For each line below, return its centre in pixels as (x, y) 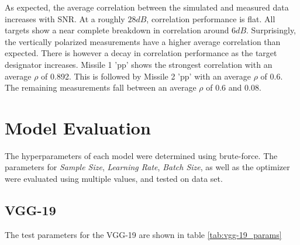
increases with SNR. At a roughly (65, 18)
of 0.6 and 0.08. (234, 87)
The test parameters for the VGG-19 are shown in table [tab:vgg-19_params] (143, 234)
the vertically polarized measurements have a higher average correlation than (143, 41)
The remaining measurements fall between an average (101, 87)
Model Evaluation (78, 127)
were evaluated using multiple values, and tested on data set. (114, 179)
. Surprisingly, (271, 30)
